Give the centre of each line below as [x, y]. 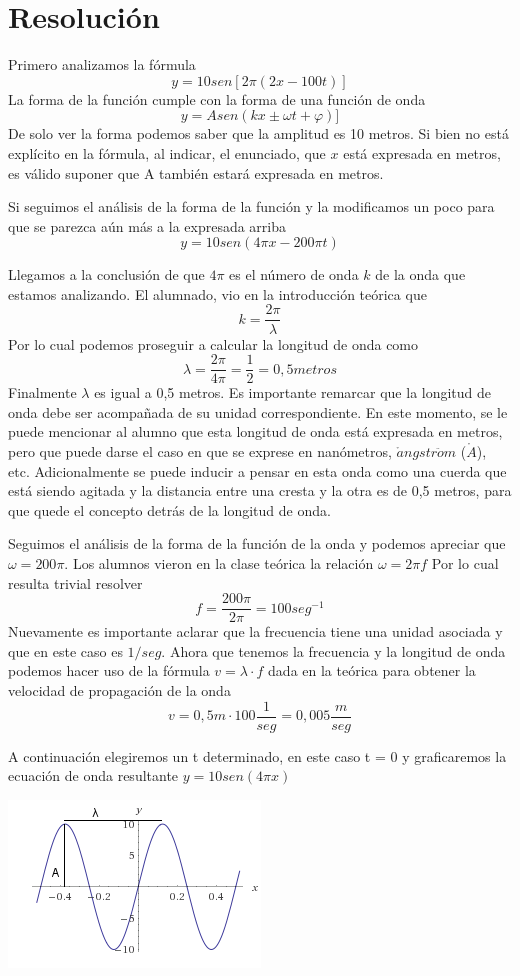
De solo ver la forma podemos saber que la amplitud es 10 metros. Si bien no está [258, 133]
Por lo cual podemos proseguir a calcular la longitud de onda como [213, 343]
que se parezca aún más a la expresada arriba [147, 225]
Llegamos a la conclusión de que [106, 274]
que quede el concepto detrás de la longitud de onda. [169, 509]
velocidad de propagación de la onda [119, 689]
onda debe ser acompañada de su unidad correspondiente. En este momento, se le [258, 411]
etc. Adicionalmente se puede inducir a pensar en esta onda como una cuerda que [257, 470]
